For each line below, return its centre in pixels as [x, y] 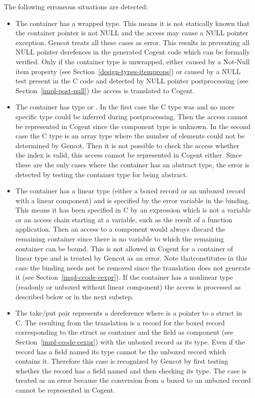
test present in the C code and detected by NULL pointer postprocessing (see [132, 81]
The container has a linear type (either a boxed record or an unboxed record [130, 191]
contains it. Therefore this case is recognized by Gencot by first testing [122, 361]
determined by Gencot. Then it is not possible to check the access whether [127, 145]
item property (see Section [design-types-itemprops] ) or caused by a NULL [128, 71]
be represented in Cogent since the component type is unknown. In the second [133, 126]
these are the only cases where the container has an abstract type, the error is [132, 164]
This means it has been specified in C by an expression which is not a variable [133, 210]
